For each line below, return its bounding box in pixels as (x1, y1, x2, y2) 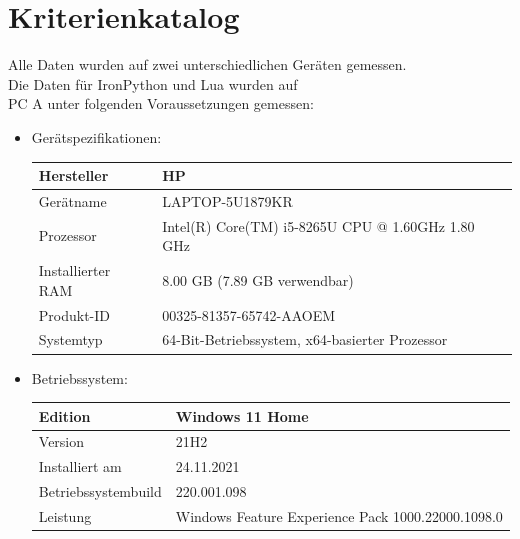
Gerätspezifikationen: (31, 126, 162, 147)
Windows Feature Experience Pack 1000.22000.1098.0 (175, 505, 503, 526)
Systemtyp (38, 329, 103, 350)
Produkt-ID (38, 304, 111, 325)
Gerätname (38, 190, 107, 211)
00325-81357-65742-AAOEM (162, 304, 335, 325)
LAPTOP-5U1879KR (162, 190, 293, 211)
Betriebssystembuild (38, 481, 162, 502)
